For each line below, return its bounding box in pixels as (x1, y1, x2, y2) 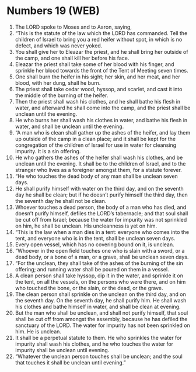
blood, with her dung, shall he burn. (15, 79, 101, 86)
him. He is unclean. (15, 328, 62, 335)
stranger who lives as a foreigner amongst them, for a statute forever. (15, 166, 183, 173)
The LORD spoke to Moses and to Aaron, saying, (15, 23, 132, 30)
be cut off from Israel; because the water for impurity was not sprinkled (15, 216, 187, 223)
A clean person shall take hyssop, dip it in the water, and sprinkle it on (15, 272, 183, 279)
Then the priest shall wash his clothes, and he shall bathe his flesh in (15, 98, 181, 105)
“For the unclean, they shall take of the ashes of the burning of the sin (15, 259, 183, 267)
